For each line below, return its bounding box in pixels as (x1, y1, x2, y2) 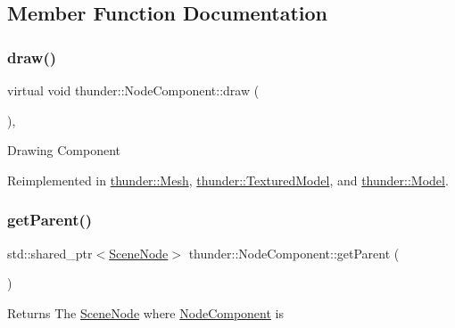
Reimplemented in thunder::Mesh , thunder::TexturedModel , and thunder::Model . (7, 170, 449, 189)
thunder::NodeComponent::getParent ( (188, 243, 400, 262)
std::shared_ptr (7, 243, 93, 262)
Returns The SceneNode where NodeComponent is (7, 303, 284, 322)
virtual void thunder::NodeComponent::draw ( (7, 81, 260, 99)
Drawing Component (7, 141, 121, 160)
